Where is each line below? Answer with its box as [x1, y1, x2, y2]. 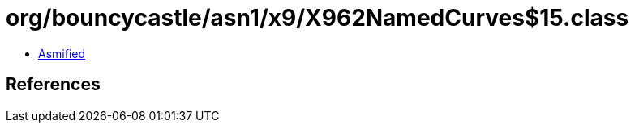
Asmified [38, 46, 86, 60]
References [6, 74, 101, 95]
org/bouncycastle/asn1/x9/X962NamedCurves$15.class [6, 4, 629, 31]
